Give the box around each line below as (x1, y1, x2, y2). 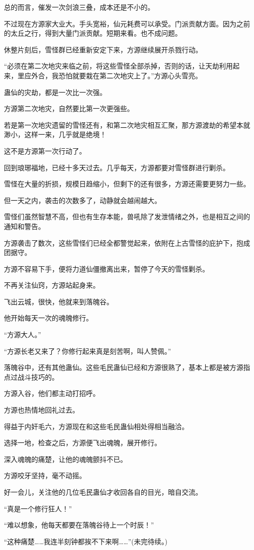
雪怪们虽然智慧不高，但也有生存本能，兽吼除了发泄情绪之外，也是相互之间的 (4, 211, 250, 222)
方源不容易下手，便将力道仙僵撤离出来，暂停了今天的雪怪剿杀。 (4, 263, 209, 274)
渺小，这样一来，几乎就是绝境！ (4, 129, 106, 139)
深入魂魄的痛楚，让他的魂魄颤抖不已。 (4, 454, 127, 464)
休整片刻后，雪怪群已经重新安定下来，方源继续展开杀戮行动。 (4, 44, 202, 54)
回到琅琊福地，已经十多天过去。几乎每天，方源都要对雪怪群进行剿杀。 (4, 162, 230, 172)
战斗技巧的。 (17, 371, 59, 382)
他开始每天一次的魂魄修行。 (4, 313, 93, 323)
